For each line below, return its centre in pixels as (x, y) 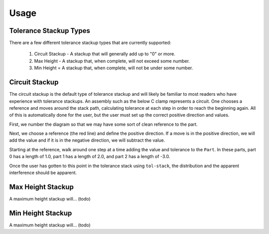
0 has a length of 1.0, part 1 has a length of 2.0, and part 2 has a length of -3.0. (90, 157)
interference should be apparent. (43, 173)
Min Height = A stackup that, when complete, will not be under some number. (114, 68)
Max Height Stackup (42, 187)
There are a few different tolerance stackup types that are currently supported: (90, 43)
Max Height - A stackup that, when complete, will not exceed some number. (112, 61)
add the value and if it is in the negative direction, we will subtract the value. (87, 140)
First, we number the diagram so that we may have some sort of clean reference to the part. (103, 124)
